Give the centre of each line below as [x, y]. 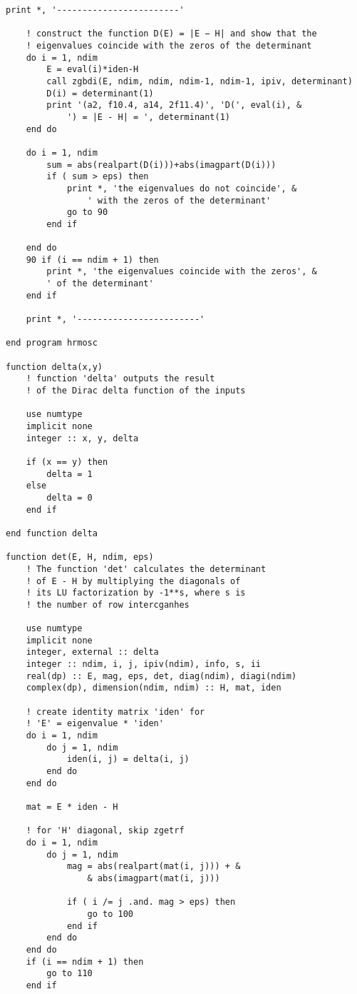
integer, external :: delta [92, 652]
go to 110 [69, 974]
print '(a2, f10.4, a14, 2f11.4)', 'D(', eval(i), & [174, 105]
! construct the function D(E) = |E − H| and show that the [171, 34]
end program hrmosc [52, 343]
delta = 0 [69, 497]
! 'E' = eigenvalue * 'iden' [95, 724]
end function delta [52, 533]
